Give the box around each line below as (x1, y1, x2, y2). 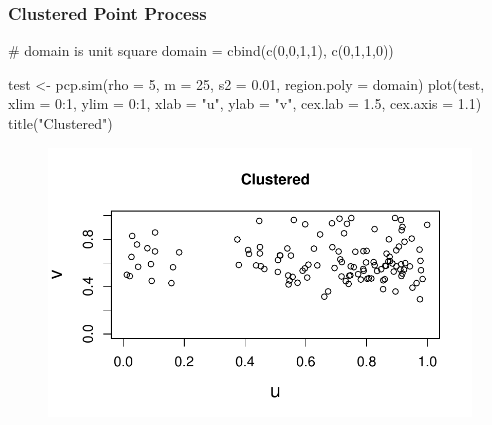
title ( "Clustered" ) (8, 113, 113, 133)
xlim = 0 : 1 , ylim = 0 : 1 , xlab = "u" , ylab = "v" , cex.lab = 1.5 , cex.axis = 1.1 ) (8, 93, 482, 114)
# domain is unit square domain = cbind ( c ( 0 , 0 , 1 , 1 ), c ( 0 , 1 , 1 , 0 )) (8, 40, 394, 61)
